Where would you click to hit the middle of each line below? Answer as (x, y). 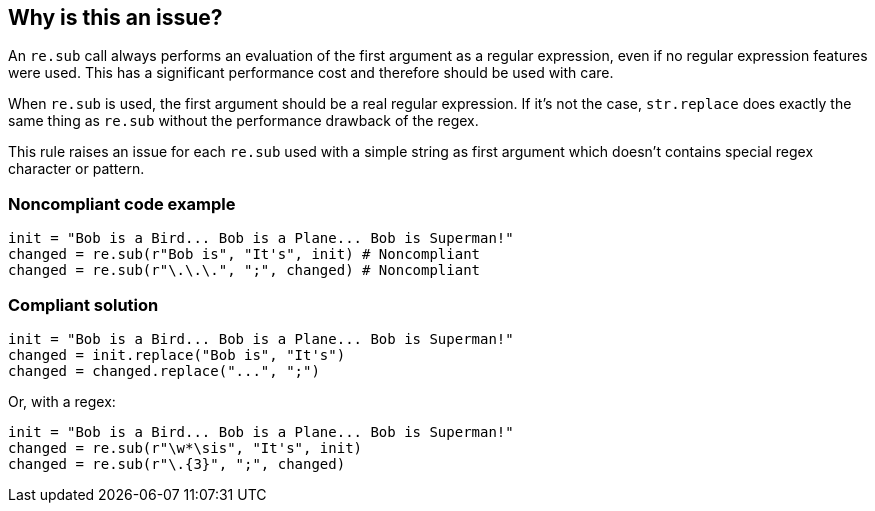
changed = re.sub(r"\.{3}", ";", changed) (177, 463)
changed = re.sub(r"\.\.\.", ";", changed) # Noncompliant (244, 270)
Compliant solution (83, 304)
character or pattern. (76, 169)
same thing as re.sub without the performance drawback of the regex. (243, 121)
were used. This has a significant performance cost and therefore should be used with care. (311, 73)
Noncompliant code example (122, 203)
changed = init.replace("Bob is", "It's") (177, 354)
